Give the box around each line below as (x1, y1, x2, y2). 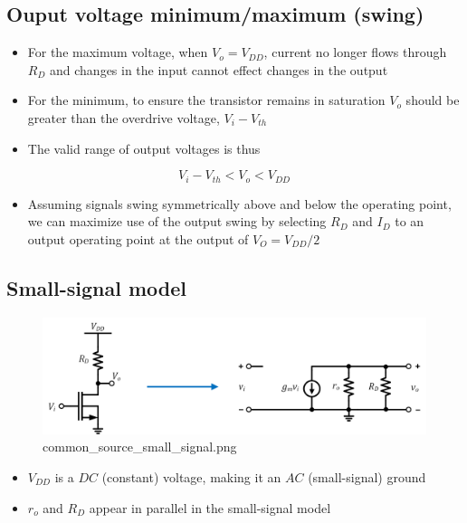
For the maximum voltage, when (27, 43, 208, 62)
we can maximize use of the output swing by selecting (27, 212, 327, 231)
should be (405, 90, 460, 109)
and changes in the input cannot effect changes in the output (50, 60, 388, 79)
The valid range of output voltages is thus (27, 138, 261, 157)
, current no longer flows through (263, 43, 447, 62)
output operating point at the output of (27, 229, 249, 248)
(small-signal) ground (308, 467, 426, 486)
